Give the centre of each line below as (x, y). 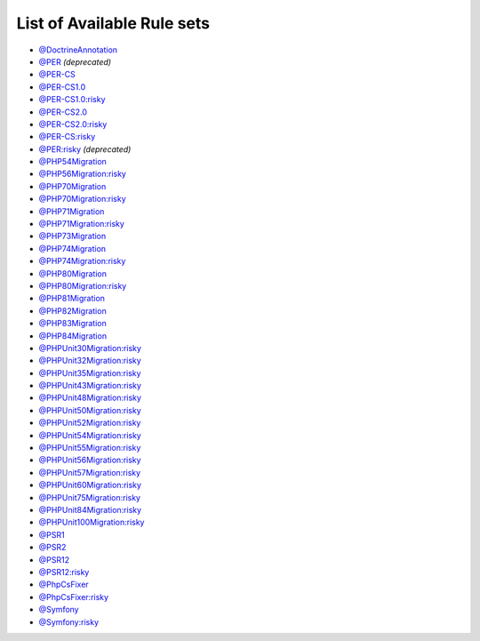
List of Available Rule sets (113, 23)
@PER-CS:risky (67, 137)
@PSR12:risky (64, 572)
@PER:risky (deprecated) (85, 149)
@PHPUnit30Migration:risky (90, 348)
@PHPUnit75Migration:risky (90, 497)
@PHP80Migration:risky (83, 285)
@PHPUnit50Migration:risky (90, 410)
